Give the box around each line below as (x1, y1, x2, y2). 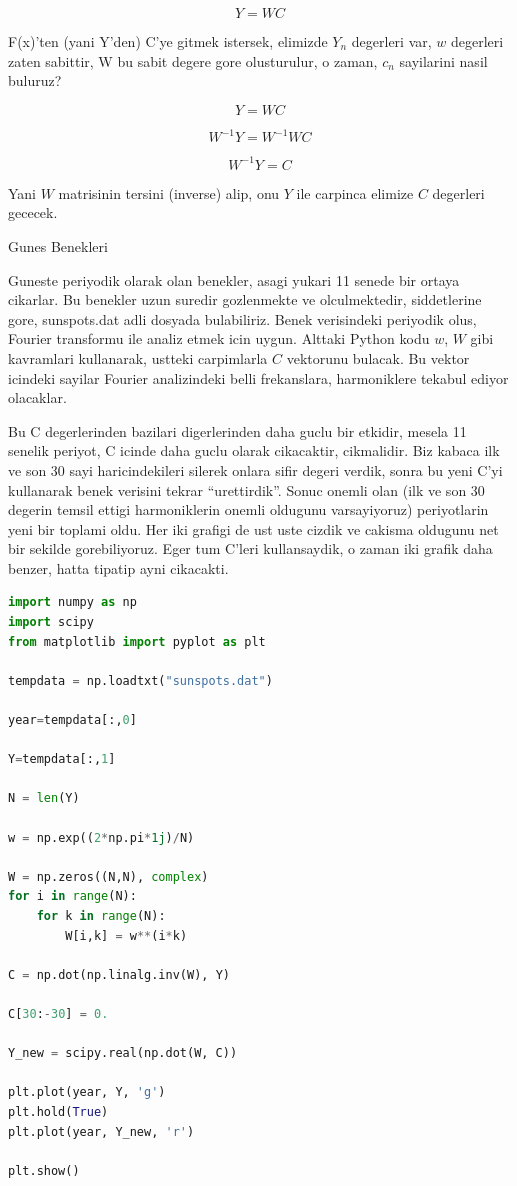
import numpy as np (8, 595, 137, 610)
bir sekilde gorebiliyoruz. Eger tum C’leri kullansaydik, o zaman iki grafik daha (8, 538, 493, 559)
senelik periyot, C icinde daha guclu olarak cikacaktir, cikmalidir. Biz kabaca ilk (8, 440, 500, 461)
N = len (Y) (8, 791, 80, 806)
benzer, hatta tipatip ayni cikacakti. (8, 557, 229, 578)
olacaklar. (8, 387, 67, 408)
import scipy (8, 615, 94, 630)
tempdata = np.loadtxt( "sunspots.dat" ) (8, 673, 273, 688)
